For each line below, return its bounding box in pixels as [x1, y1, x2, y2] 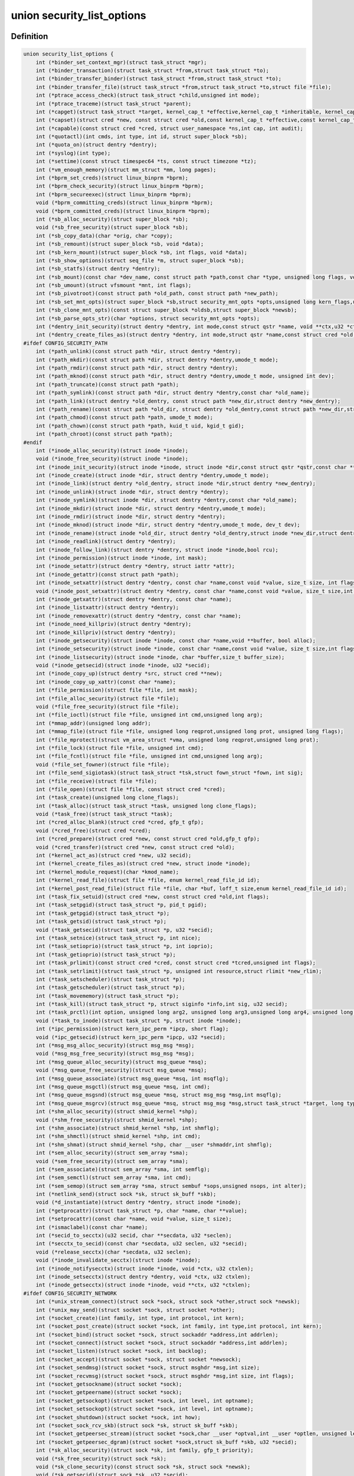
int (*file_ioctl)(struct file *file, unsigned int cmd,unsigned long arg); [35, 711, 263, 719]
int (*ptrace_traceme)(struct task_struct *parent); [35, 100, 192, 107]
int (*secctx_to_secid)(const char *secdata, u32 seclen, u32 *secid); [35, 1240, 248, 1247]
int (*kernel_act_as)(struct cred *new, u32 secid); [35, 852, 192, 859]
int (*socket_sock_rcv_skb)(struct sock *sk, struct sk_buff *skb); [35, 1422, 238, 1429]
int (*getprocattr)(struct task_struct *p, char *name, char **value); [35, 1207, 248, 1214]
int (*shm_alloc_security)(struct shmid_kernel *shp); [35, 1108, 198, 1115]
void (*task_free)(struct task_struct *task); [35, 811, 173, 818]
